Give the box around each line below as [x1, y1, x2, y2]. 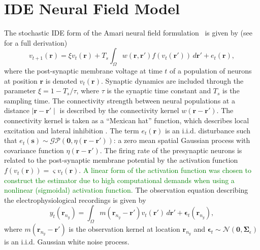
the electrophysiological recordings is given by [4, 194, 146, 205]
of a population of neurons [170, 65, 252, 76]
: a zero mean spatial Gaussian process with [113, 135, 250, 146]
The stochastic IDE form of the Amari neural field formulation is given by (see [4, 27, 252, 38]
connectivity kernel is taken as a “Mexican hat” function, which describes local [4, 115, 249, 126]
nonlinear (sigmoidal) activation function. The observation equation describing [4, 185, 248, 195]
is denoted [45, 75, 78, 86]
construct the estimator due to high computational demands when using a [4, 174, 235, 185]
